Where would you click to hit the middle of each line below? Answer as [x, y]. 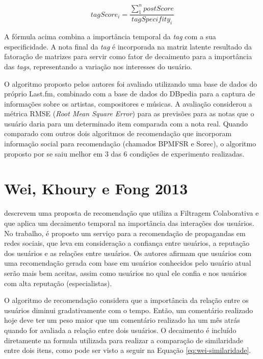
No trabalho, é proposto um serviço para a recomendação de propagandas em [125, 233]
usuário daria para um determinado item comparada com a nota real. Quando [126, 123]
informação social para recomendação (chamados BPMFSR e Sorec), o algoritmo [130, 144]
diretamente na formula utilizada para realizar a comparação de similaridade [124, 340]
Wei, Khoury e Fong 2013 [96, 188]
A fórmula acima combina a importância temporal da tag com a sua [110, 36]
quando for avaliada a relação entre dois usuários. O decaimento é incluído [120, 330]
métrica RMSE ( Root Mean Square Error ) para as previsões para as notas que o [129, 113]
